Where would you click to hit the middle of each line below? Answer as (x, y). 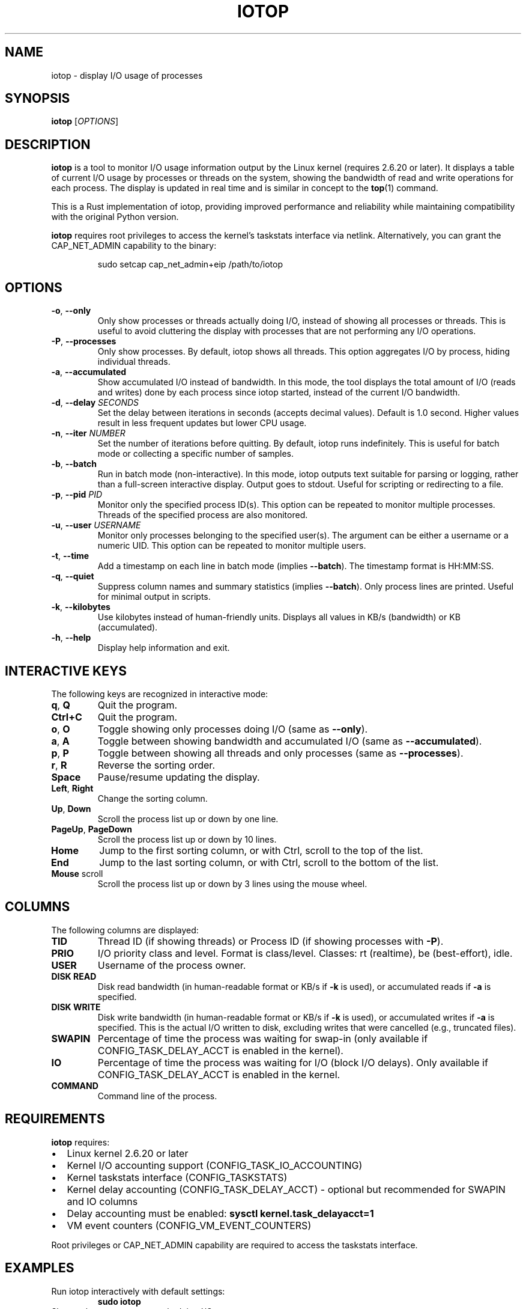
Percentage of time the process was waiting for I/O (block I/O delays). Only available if (293, 1062)
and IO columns (102, 1201)
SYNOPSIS (38, 99)
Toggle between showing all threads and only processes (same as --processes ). (280, 753)
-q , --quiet (73, 576)
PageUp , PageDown (92, 829)
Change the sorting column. (153, 798)
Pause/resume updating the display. (179, 777)
